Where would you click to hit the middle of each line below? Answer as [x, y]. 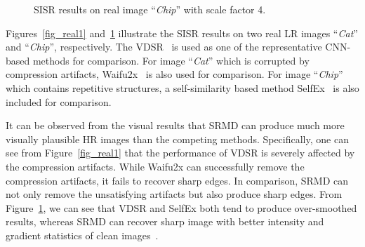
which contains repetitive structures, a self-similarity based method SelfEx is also [182, 87]
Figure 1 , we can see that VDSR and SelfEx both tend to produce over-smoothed [181, 207]
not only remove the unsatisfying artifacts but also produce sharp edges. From [174, 194]
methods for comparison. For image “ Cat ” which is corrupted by [171, 60]
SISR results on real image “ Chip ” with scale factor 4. [150, 9]
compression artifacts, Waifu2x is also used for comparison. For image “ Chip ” [174, 74]
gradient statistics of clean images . [82, 235]
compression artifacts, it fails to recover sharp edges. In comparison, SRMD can [177, 180]
